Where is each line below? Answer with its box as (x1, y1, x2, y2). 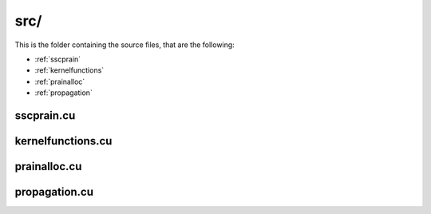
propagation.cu (14, 184, 94, 199)
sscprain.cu (14, 109, 76, 122)
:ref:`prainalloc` (34, 77, 85, 86)
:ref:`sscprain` (34, 54, 81, 64)
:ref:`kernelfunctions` (34, 65, 105, 75)
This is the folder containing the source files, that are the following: (14, 40, 235, 50)
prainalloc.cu (14, 160, 82, 173)
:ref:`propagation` (34, 88, 93, 97)
